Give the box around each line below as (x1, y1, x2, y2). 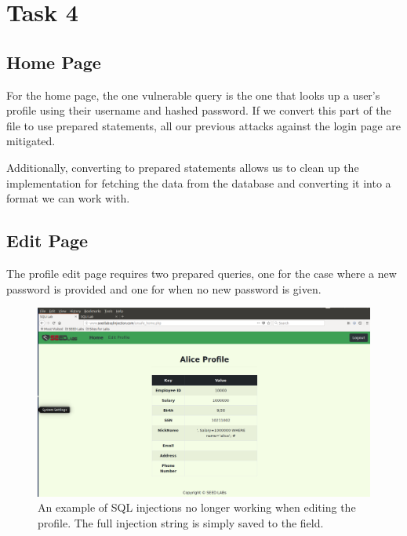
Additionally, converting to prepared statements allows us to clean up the (6, 159, 359, 175)
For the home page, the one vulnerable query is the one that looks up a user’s (6, 86, 380, 103)
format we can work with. (6, 190, 130, 206)
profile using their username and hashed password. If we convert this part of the (6, 102, 391, 119)
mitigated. (6, 133, 56, 149)
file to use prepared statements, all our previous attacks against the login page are (6, 117, 402, 133)
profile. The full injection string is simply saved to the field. (38, 514, 324, 531)
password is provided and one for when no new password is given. (6, 280, 322, 297)
